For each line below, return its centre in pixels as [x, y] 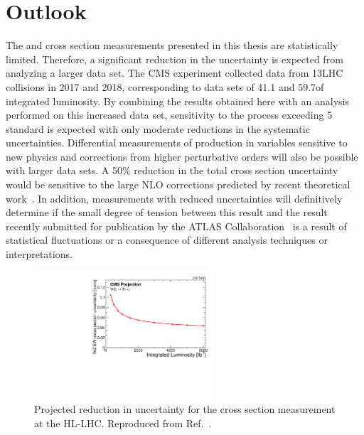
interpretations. [39, 254]
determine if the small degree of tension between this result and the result [167, 212]
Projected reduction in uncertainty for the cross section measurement [185, 409]
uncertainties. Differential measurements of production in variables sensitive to [177, 143]
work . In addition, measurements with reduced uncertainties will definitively [174, 198]
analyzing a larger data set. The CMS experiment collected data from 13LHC [175, 73]
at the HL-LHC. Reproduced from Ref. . [123, 423]
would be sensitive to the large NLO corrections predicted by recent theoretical [178, 184]
